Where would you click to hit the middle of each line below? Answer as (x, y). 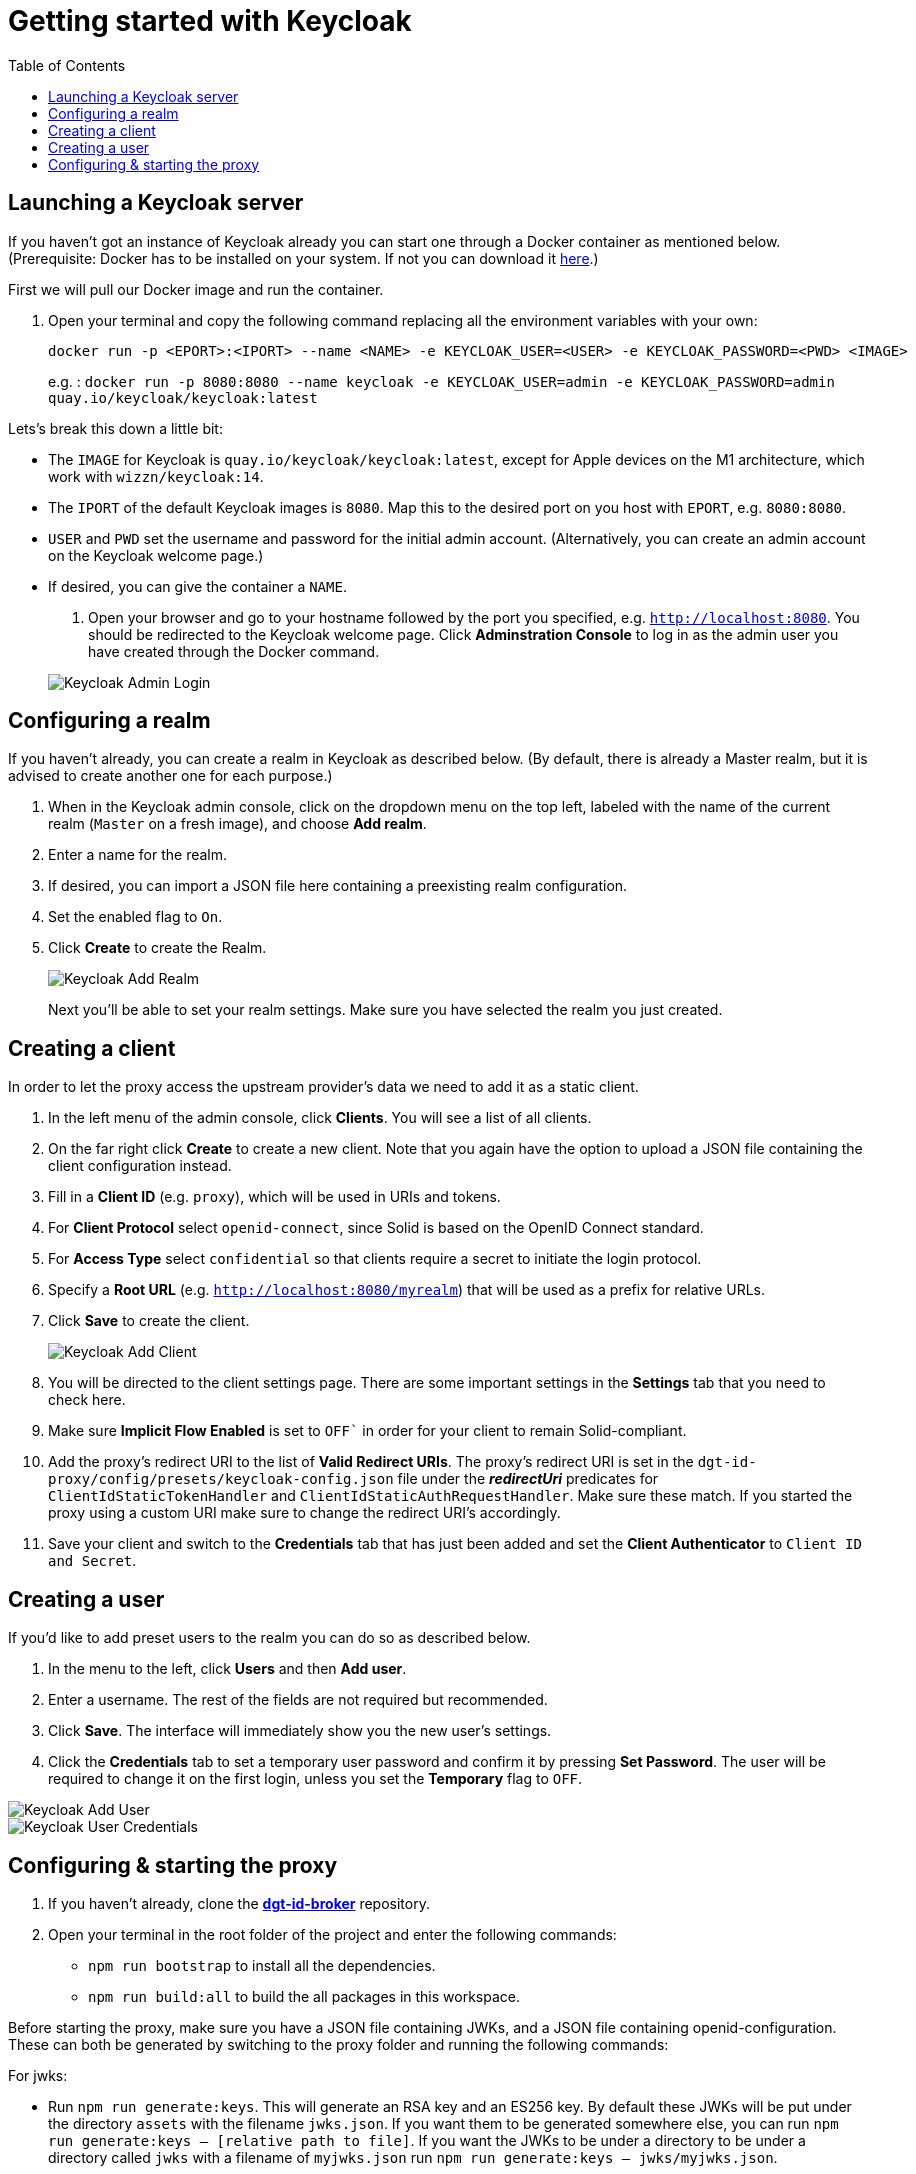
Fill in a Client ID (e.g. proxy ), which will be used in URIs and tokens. (274, 1197)
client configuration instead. (140, 1166)
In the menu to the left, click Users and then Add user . (227, 1669)
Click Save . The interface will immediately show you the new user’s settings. (300, 1731)
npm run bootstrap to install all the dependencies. (262, 1965)
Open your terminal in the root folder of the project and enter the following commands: (332, 1934)
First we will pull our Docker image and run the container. (196, 289)
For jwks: (38, 2075)
